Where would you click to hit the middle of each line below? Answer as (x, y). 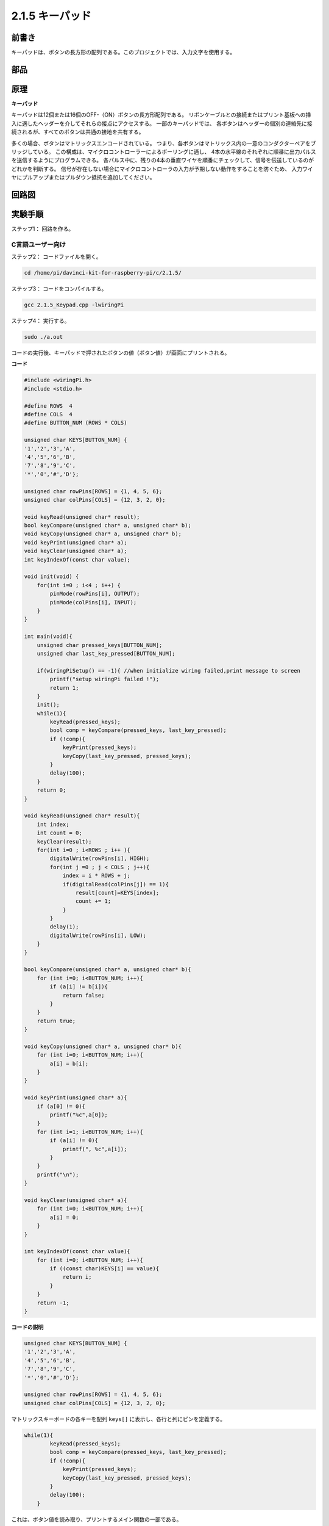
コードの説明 (27, 1327)
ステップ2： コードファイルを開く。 (56, 257)
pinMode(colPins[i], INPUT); (93, 602)
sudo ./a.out (44, 337)
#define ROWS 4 (48, 406)
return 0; (51, 790)
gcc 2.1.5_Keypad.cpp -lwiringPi (74, 305)
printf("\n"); (58, 1174)
